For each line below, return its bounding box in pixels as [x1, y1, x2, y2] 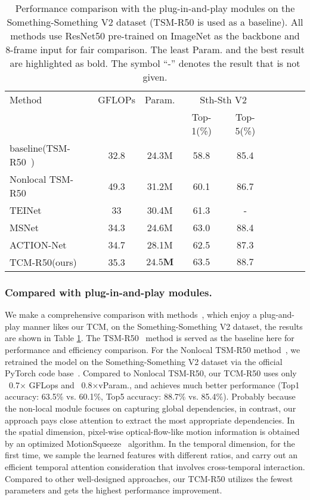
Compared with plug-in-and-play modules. [5, 284, 212, 299]
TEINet [10, 203, 42, 217]
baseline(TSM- [10, 141, 70, 155]
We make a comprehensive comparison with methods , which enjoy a [5, 308, 258, 321]
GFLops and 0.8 [29, 378, 92, 391]
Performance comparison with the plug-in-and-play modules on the [15, 1, 295, 15]
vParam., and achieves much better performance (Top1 [98, 378, 300, 391]
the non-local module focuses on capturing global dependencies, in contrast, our [5, 401, 296, 414]
